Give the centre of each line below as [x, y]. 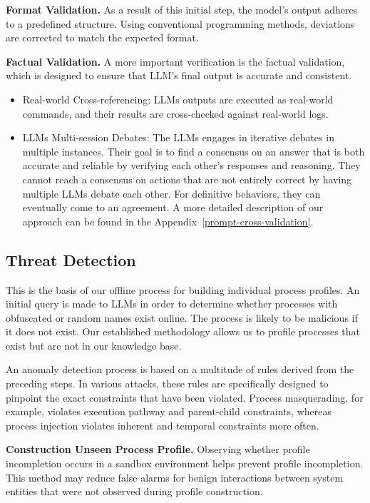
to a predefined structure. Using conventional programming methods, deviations [180, 23]
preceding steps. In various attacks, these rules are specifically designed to [167, 383]
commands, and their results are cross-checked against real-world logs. [175, 113]
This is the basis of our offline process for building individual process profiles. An [183, 289]
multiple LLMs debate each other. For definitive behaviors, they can [171, 193]
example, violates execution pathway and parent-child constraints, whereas [169, 411]
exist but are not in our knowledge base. [94, 345]
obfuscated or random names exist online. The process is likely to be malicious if [182, 317]
